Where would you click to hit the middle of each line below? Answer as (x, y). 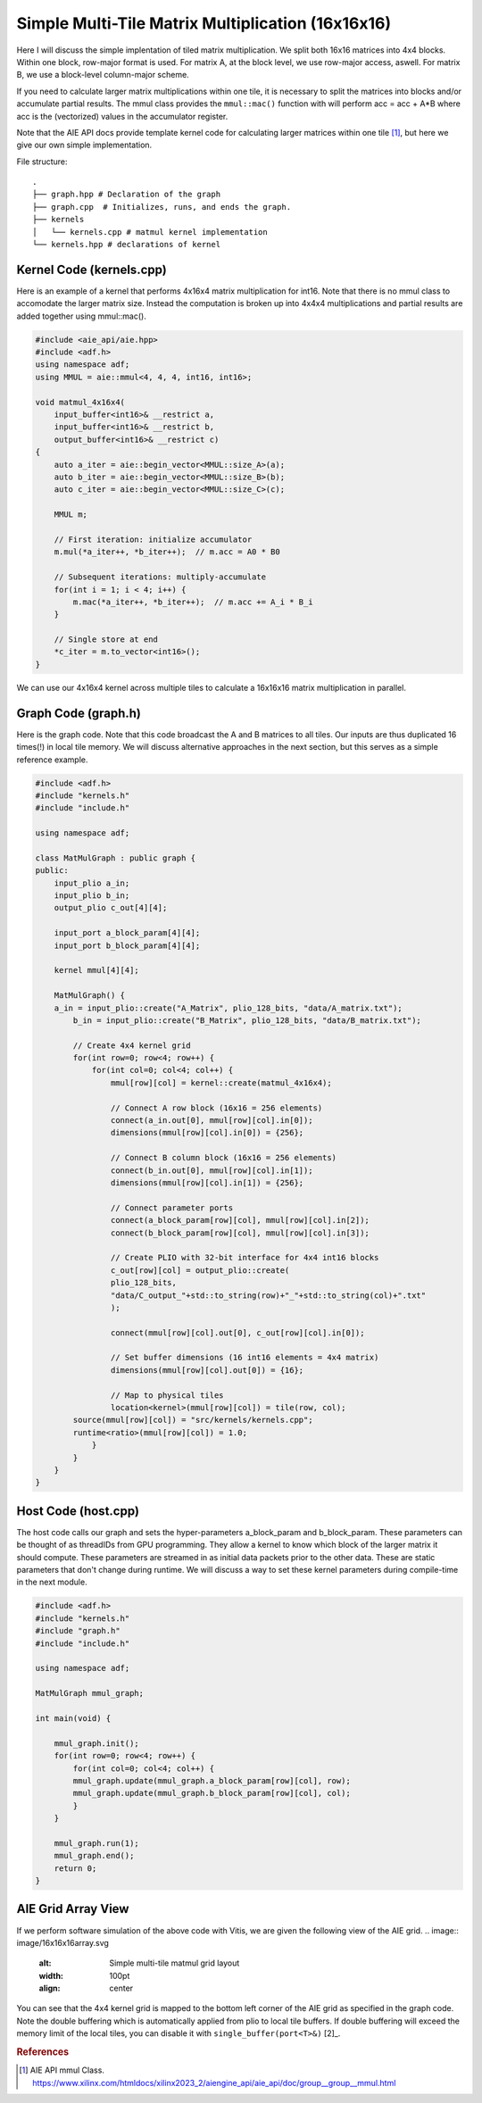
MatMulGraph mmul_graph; (90, 1693)
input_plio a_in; (92, 883)
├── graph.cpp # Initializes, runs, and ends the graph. (162, 207)
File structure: (42, 162)
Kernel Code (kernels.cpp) (91, 269)
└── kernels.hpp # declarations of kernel (127, 245)
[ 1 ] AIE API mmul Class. (62, 2070)
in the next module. (52, 1582)
